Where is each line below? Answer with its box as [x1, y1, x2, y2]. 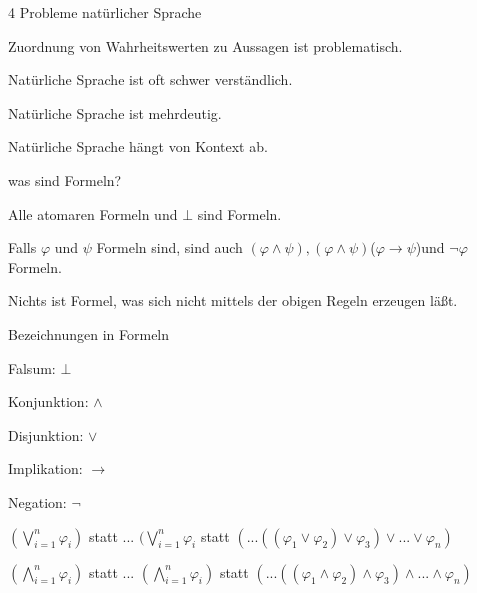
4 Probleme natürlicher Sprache [8, 2, 202, 22]
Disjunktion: [8, 424, 84, 445]
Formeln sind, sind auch [96, 237, 243, 258]
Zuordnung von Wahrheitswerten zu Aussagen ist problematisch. [8, 35, 403, 56]
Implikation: [8, 458, 83, 479]
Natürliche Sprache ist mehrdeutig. [8, 102, 222, 123]
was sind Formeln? [8, 169, 122, 190]
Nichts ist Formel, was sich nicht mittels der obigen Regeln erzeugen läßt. [8, 290, 458, 311]
